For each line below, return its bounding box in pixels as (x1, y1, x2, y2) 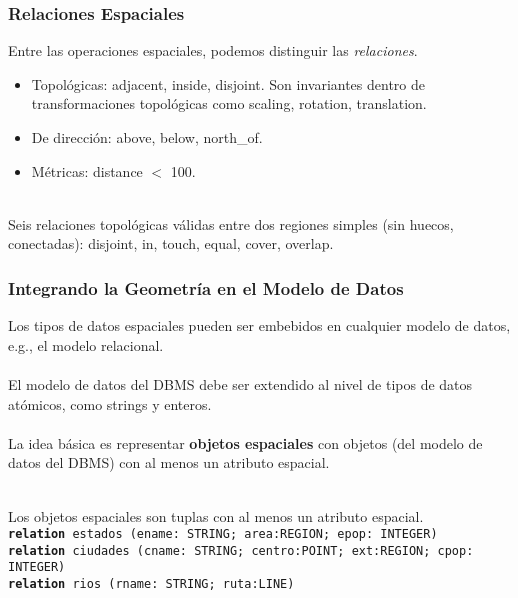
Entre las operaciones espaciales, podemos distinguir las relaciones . (8, 40, 418, 61)
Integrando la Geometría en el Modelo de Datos (8, 275, 404, 300)
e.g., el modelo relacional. (8, 334, 164, 355)
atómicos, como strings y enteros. (8, 393, 212, 414)
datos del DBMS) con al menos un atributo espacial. (8, 452, 330, 473)
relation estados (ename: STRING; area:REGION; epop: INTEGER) (8, 527, 438, 542)
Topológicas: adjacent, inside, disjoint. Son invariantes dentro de (31, 73, 425, 94)
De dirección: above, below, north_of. (31, 127, 263, 147)
